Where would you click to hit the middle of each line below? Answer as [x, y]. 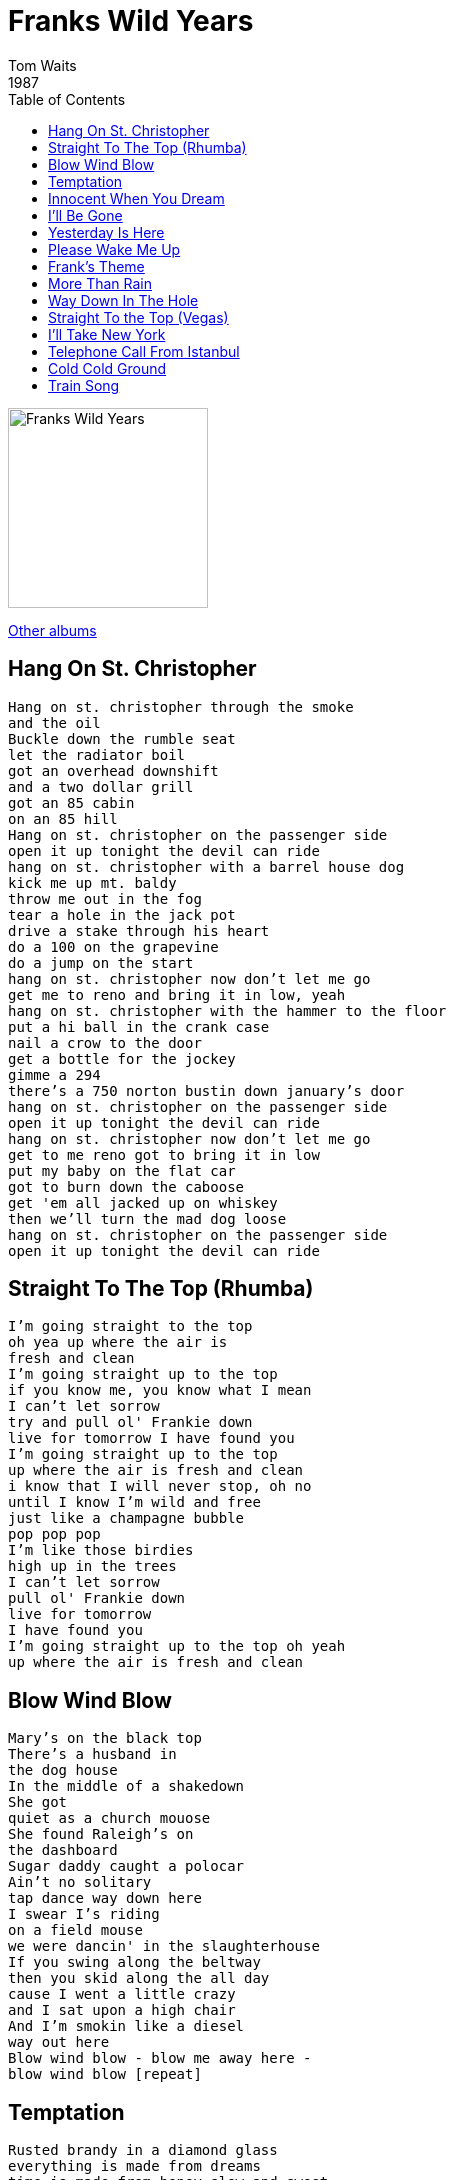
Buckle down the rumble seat [122, 738]
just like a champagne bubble [126, 1518]
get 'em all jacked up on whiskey [143, 1202]
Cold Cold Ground [107, 368]
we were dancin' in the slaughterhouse [164, 1946]
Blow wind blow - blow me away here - [160, 2058]
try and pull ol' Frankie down [130, 1422]
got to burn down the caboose [126, 1186]
